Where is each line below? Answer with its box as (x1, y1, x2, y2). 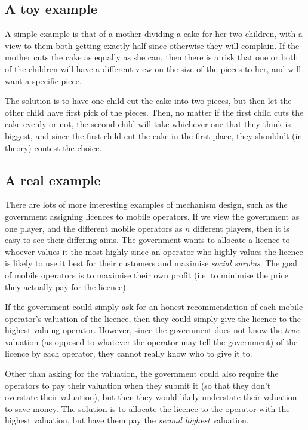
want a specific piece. (5, 74, 82, 87)
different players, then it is (193, 222, 289, 234)
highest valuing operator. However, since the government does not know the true (5, 324, 300, 336)
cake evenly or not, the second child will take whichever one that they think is (5, 118, 291, 130)
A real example (5, 170, 101, 189)
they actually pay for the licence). (5, 280, 128, 293)
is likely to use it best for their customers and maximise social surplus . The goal (5, 257, 297, 269)
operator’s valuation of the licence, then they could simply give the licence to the (5, 312, 301, 324)
